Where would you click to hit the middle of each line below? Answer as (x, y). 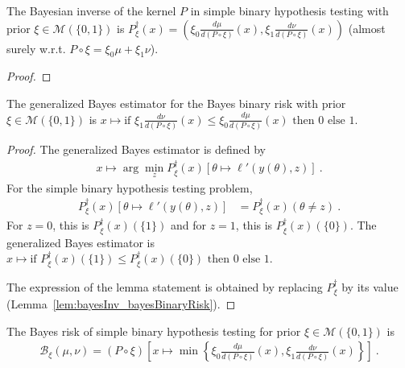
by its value (370, 286)
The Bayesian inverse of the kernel (91, 10)
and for (189, 225)
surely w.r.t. (36, 48)
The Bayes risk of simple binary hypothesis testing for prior (154, 331)
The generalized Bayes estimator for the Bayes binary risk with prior (176, 103)
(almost (367, 28)
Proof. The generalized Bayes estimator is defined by (136, 149)
